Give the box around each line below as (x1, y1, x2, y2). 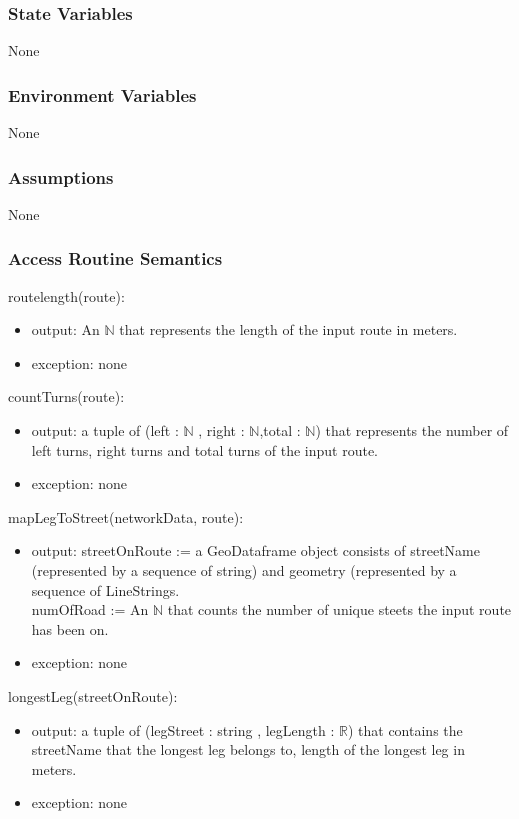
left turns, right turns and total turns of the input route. (31, 439, 379, 460)
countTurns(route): (8, 386, 125, 407)
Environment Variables (8, 82, 197, 107)
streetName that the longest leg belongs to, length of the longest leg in (31, 739, 465, 760)
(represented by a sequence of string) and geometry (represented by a (31, 560, 457, 580)
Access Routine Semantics (8, 246, 223, 271)
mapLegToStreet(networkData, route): (8, 506, 244, 527)
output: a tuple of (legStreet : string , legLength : (31, 719, 335, 740)
